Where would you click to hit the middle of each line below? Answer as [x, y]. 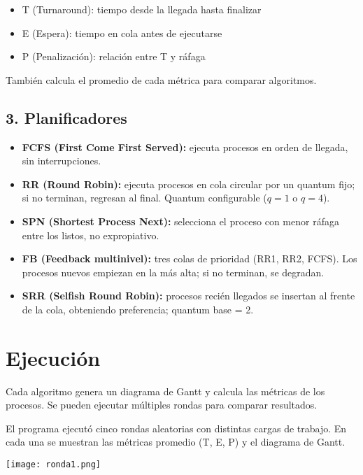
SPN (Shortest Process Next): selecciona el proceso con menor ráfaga [180, 221]
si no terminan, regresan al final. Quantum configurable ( [144, 198]
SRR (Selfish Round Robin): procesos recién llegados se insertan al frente [188, 296]
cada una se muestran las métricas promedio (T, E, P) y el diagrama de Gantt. [176, 442]
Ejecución [53, 357]
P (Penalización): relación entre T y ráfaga [114, 56]
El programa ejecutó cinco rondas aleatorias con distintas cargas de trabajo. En [176, 428]
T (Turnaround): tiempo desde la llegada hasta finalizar [142, 9]
